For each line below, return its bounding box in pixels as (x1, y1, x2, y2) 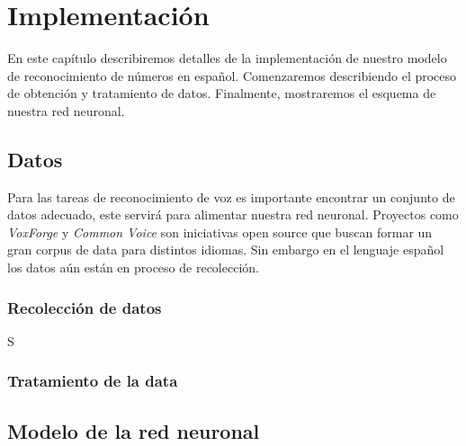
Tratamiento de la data (7, 370, 178, 392)
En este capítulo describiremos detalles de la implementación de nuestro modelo (7, 49, 447, 67)
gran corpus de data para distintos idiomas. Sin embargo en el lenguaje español (7, 240, 444, 259)
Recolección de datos (7, 296, 162, 318)
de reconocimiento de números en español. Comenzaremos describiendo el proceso (7, 66, 457, 85)
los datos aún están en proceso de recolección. (7, 258, 259, 277)
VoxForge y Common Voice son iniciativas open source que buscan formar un (7, 222, 433, 241)
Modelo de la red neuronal (7, 416, 260, 444)
